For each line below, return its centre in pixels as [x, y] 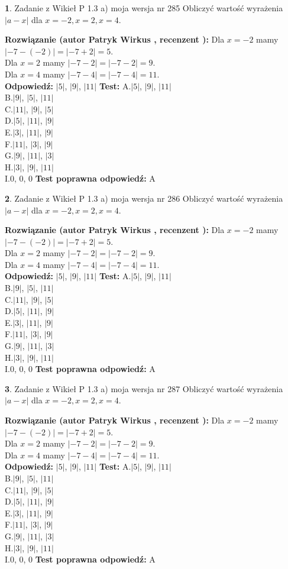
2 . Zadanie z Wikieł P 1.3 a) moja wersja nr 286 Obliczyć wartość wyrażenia [144, 198]
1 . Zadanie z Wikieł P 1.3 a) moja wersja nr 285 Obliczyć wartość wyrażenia [144, 8]
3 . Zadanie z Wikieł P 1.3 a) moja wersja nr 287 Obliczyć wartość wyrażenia [144, 388]
